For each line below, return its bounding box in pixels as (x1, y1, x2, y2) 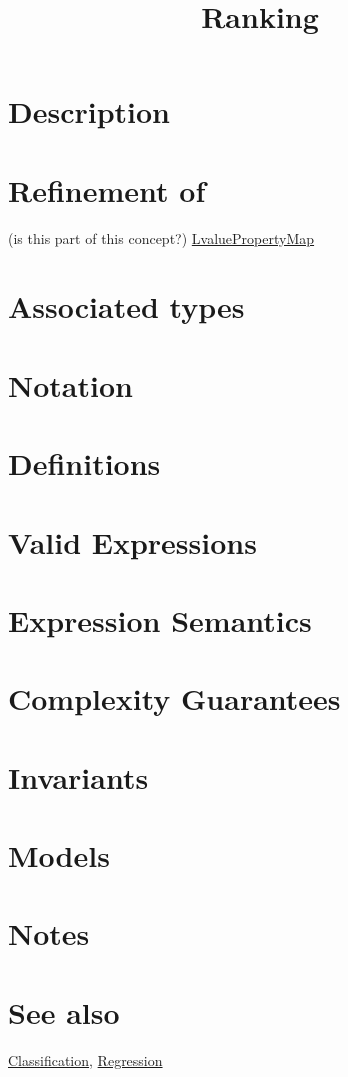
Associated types (8, 286, 245, 327)
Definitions (8, 443, 161, 484)
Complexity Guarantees (8, 678, 341, 719)
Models (8, 835, 110, 876)
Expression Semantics (8, 599, 312, 640)
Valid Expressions (8, 521, 257, 562)
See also (8, 991, 120, 1032)
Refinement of (8, 169, 206, 210)
